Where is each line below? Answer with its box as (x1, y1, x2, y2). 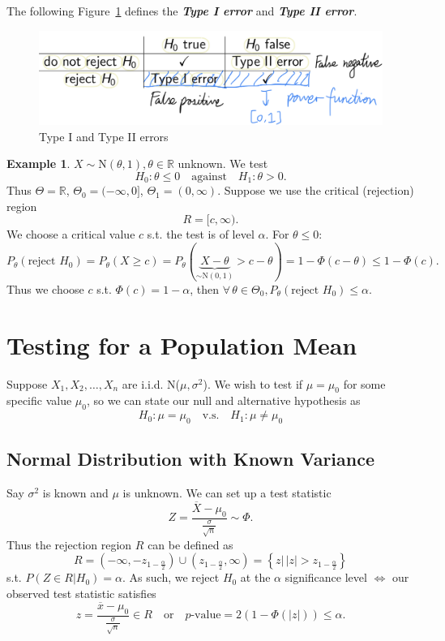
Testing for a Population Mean (6, 328, 357, 361)
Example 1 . (6, 155, 71, 172)
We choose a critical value (6, 226, 135, 243)
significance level (285, 569, 367, 586)
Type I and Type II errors (39, 127, 169, 144)
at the (240, 569, 271, 586)
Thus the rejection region (6, 536, 132, 553)
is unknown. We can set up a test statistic (122, 484, 332, 501)
